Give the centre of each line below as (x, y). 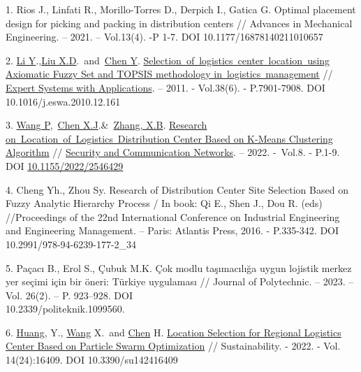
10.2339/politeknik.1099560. (65, 309)
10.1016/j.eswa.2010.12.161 (63, 101)
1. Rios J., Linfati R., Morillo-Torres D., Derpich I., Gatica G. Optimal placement (181, 9)
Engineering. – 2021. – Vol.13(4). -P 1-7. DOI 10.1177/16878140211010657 (164, 37)
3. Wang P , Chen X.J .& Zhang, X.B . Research (106, 125)
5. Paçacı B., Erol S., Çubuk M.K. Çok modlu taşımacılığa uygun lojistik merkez (179, 267)
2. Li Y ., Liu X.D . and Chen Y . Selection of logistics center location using (168, 60)
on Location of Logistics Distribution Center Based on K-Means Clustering (169, 138)
